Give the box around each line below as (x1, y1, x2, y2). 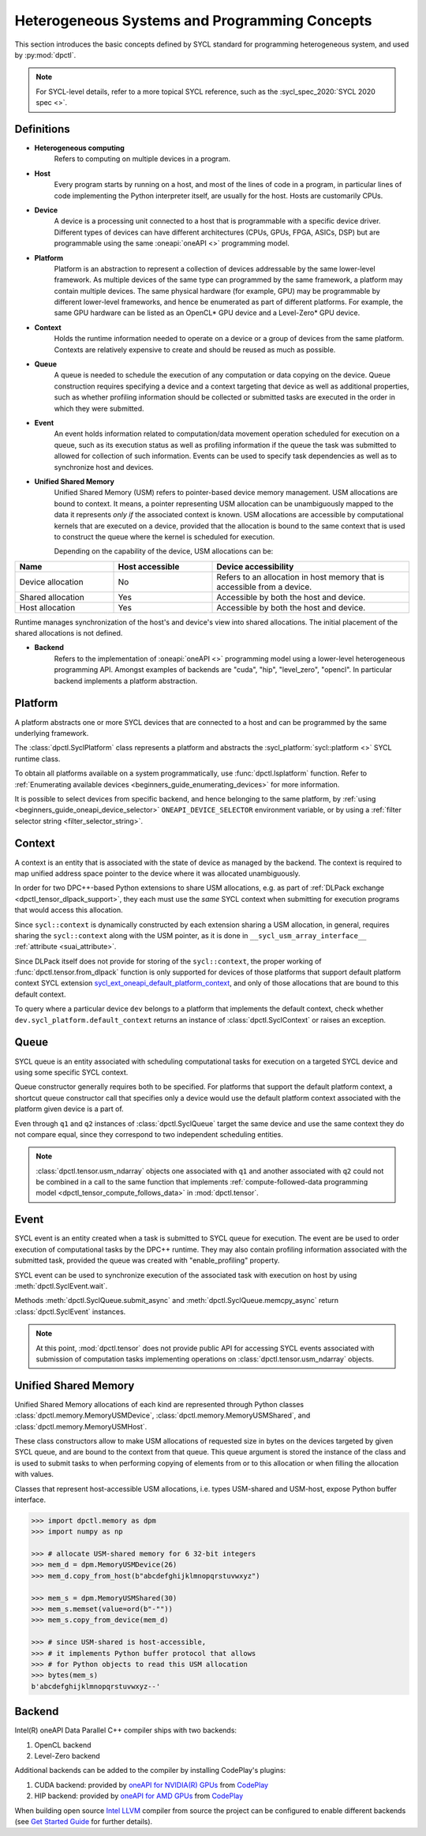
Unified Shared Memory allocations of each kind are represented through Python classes (14, 1399, 304, 1409)
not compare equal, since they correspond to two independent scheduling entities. (14, 1129, 283, 1139)
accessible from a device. (216, 581, 312, 592)
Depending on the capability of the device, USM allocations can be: (54, 546, 274, 556)
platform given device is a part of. (14, 1104, 124, 1113)
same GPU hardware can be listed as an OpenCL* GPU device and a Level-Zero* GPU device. (54, 308, 361, 317)
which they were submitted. (54, 404, 145, 413)
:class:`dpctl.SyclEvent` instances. (14, 1307, 126, 1316)
